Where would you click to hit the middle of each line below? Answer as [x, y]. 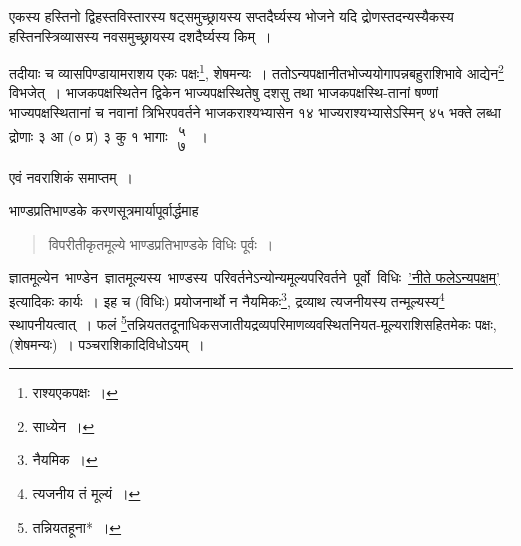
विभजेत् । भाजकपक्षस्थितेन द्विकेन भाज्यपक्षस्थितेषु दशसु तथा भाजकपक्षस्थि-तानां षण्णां [224, 92]
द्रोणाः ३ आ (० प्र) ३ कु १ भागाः [88, 135]
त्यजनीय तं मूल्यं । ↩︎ [86, 492]
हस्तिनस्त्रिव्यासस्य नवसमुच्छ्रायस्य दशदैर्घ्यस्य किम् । [140, 35]
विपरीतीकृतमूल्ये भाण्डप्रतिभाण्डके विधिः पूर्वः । [161, 243]
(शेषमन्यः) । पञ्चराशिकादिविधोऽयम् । [107, 343]
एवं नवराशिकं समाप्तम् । [71, 176]
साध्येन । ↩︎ [63, 425]
